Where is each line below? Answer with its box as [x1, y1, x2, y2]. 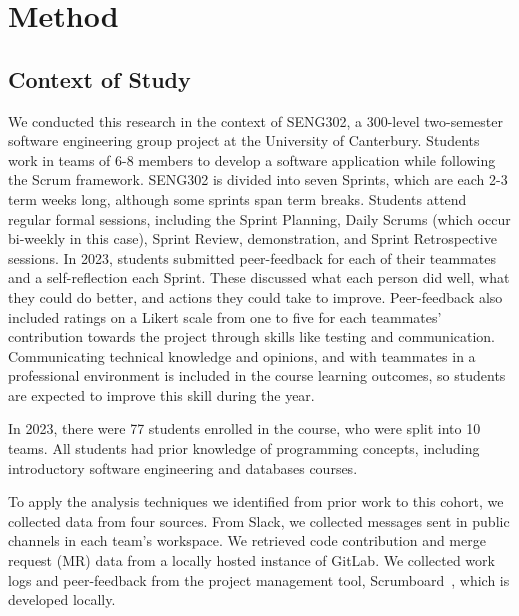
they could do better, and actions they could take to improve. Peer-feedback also [8, 286, 503, 307]
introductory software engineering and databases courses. [8, 457, 358, 478]
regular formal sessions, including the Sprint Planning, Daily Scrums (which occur [8, 208, 511, 229]
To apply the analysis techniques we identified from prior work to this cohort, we [8, 491, 504, 512]
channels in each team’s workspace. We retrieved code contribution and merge [8, 530, 486, 551]
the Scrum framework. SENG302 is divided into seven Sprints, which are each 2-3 [8, 169, 508, 190]
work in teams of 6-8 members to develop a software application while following [8, 149, 496, 170]
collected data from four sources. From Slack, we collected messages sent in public [8, 510, 510, 531]
